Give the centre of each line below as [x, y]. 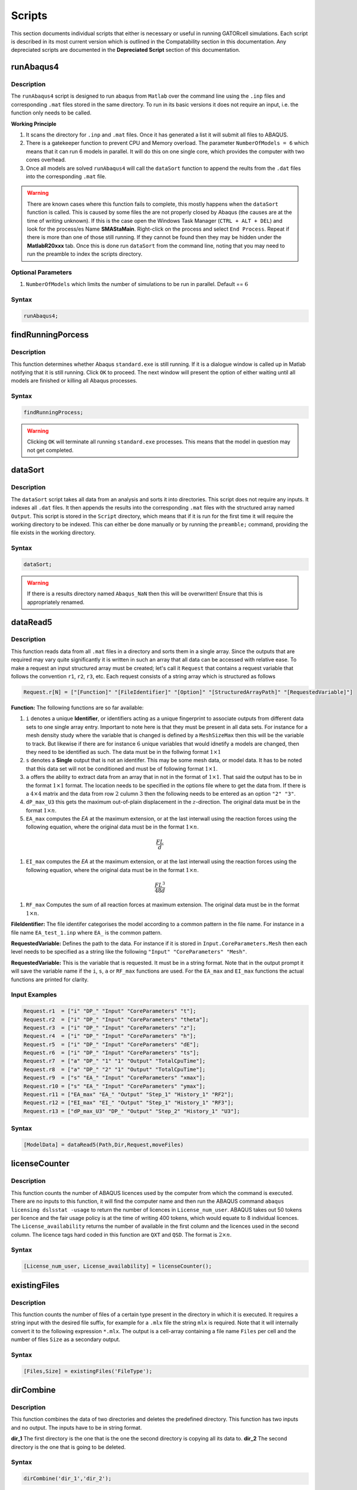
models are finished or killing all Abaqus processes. [74, 381]
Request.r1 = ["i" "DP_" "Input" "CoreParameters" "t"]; [110, 1011]
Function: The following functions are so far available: [77, 707]
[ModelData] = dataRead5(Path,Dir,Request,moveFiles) [104, 1145]
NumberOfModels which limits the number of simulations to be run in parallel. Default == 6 [137, 284]
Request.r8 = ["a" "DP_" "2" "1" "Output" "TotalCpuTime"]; [115, 1069]
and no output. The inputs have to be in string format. [76, 1427]
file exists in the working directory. [53, 533]
